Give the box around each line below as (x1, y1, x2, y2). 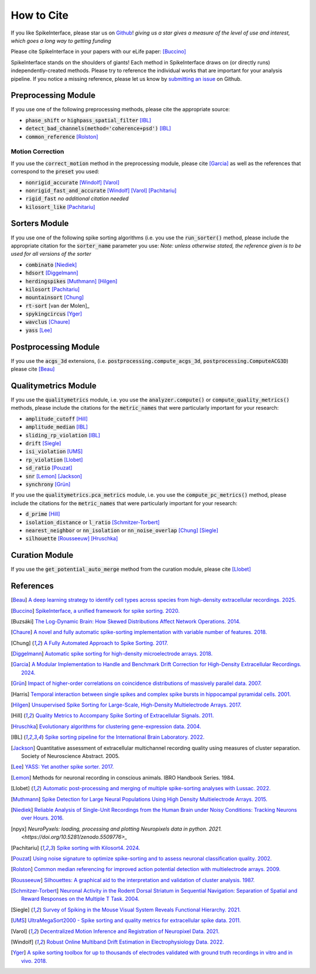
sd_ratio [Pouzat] (25, 464, 73, 471)
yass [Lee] (25, 327, 53, 334)
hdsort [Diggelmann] (25, 269, 78, 276)
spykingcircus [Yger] (25, 310, 83, 317)
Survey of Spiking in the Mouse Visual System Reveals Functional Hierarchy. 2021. (43, 906, 241, 913)
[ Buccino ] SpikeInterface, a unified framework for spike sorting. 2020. (11, 607, 180, 614)
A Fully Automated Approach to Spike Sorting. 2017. (44, 639, 169, 646)
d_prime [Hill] (25, 510, 60, 517)
